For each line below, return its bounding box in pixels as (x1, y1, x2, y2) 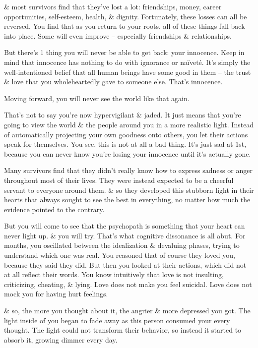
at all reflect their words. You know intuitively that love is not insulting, (4, 269, 224, 280)
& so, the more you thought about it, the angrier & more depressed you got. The (4, 305, 251, 316)
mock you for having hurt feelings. (4, 289, 108, 299)
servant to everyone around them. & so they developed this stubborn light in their (4, 184, 254, 195)
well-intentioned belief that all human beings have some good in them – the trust (4, 66, 251, 77)
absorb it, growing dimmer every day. (4, 334, 118, 345)
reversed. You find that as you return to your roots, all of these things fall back (4, 21, 245, 31)
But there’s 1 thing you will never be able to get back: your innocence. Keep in (4, 47, 245, 58)
